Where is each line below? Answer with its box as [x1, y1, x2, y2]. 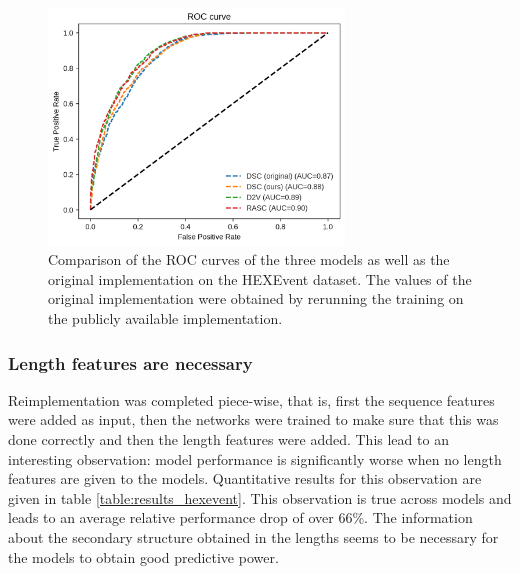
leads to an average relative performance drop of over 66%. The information [8, 507, 473, 528]
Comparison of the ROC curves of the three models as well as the [48, 249, 450, 270]
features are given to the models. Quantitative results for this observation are [8, 468, 482, 489]
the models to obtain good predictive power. [8, 546, 279, 567]
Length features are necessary [8, 350, 253, 375]
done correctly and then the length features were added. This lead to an [8, 429, 449, 450]
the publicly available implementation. [48, 308, 283, 329]
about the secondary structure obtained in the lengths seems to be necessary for [8, 527, 499, 547]
